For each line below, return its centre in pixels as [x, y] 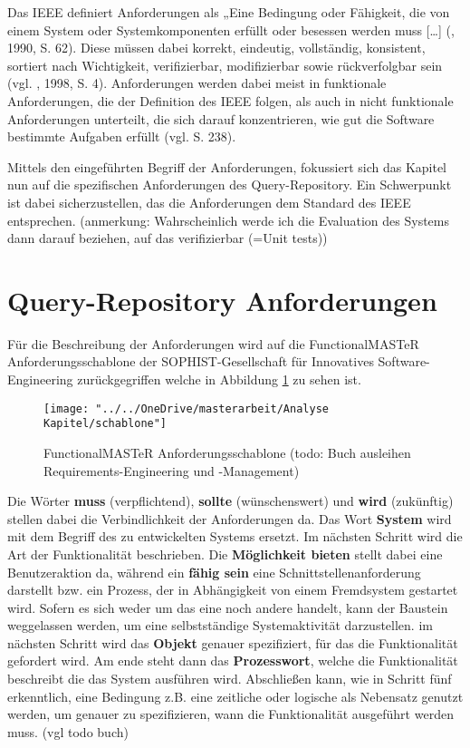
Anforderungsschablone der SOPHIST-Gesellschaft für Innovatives [191, 361]
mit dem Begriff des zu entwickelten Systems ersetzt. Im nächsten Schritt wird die [235, 536]
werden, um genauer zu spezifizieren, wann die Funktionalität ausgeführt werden [230, 714]
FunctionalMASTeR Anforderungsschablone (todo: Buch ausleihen [227, 452]
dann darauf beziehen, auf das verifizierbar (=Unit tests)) [168, 238]
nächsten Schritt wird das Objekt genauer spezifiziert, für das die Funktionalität [233, 642]
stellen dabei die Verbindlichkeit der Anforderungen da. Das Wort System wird [230, 518]
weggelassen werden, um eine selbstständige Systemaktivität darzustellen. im [220, 625]
